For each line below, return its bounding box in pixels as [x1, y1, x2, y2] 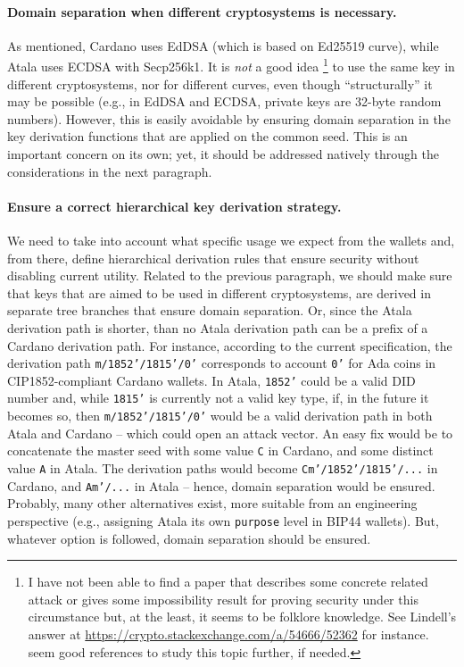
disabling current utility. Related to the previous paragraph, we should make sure [7, 266, 452, 285]
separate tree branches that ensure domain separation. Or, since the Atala [7, 301, 412, 320]
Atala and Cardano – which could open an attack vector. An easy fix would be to [7, 423, 453, 442]
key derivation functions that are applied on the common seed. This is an [7, 127, 408, 146]
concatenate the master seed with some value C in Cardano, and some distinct [7, 441, 434, 460]
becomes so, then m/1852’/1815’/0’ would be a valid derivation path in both [7, 406, 433, 425]
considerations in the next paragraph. [7, 162, 212, 180]
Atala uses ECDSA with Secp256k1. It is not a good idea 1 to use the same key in [7, 54, 455, 76]
